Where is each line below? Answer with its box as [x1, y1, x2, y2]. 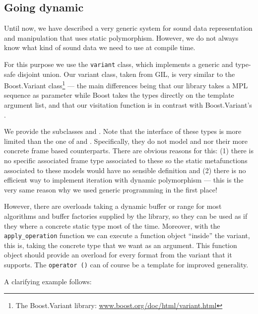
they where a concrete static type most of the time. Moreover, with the [4, 220, 220, 231]
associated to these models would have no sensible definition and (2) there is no [4, 165, 246, 175]
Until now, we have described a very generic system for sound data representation [4, 23, 253, 33]
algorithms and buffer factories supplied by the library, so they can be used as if [4, 211, 248, 221]
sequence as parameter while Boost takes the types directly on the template [4, 90, 234, 100]
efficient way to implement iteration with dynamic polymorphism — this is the [4, 175, 244, 185]
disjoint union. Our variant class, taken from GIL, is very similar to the [17, 68, 235, 79]
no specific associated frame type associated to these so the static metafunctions [4, 155, 248, 166]
